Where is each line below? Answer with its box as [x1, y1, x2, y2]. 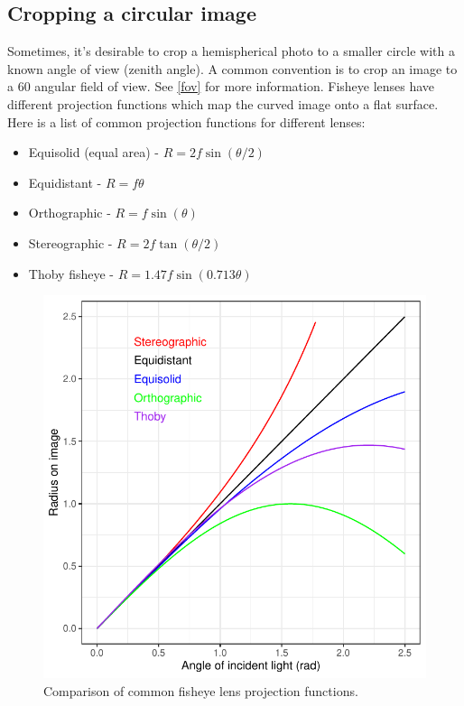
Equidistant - [28, 172, 102, 191]
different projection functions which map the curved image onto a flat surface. [7, 94, 439, 113]
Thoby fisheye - [28, 264, 114, 283]
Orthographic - [28, 203, 111, 222]
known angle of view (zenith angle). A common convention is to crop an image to [7, 59, 458, 78]
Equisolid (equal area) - [28, 143, 160, 162]
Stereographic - [28, 233, 113, 252]
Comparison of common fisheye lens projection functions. [43, 681, 358, 700]
